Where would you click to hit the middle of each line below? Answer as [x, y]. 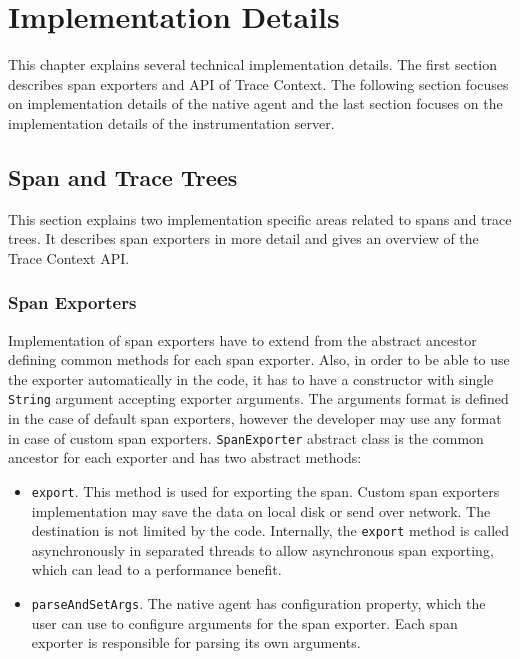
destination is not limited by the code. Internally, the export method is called [270, 530]
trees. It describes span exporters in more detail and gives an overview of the [243, 238]
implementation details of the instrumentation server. [171, 122]
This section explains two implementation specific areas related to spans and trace [260, 218]
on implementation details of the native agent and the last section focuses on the [255, 103]
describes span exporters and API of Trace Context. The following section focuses [258, 83]
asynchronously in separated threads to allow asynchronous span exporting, [262, 549]
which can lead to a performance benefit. [156, 569]
